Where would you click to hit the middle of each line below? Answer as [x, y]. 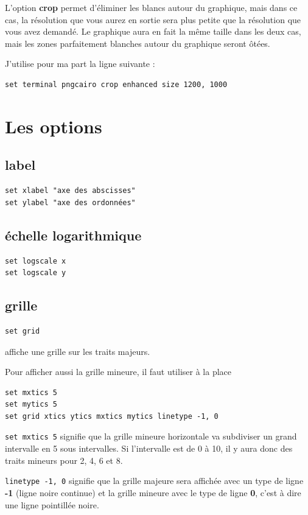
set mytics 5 [31, 405]
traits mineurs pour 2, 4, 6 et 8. [64, 460]
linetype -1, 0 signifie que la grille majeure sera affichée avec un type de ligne [154, 481]
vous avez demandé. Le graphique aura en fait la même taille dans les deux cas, [153, 31]
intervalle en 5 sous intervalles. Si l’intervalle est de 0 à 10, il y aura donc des [149, 448]
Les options [54, 126]
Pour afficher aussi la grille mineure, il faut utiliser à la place [118, 372]
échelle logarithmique [73, 235]
